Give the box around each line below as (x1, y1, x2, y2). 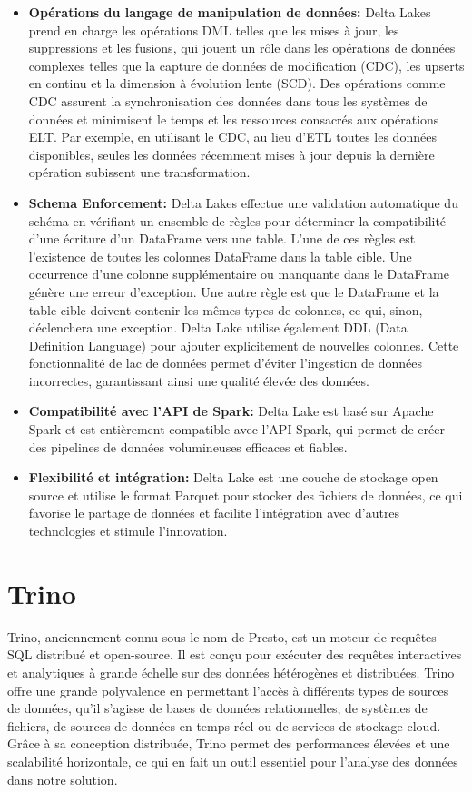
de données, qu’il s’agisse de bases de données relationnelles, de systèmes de (7, 698, 428, 718)
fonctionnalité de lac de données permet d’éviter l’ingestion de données (28, 353, 422, 372)
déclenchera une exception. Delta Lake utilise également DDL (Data (28, 318, 408, 337)
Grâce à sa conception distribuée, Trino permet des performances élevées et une (7, 734, 450, 753)
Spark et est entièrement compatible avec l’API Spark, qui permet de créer (28, 420, 445, 439)
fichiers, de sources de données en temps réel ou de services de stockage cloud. (7, 716, 441, 735)
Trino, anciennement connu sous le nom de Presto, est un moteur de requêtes (7, 627, 437, 646)
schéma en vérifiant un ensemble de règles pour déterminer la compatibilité (28, 211, 447, 230)
